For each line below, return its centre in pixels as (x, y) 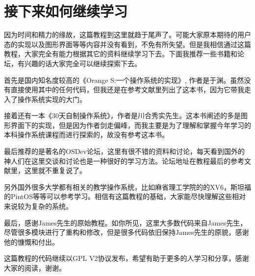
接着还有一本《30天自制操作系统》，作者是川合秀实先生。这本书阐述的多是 (122, 115)
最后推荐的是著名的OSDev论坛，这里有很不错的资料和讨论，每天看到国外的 (124, 151)
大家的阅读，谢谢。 (35, 268)
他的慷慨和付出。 (31, 241)
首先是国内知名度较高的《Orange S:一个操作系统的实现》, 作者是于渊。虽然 (124, 80)
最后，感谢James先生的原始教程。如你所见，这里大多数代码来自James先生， (126, 222)
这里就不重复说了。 (55, 170)
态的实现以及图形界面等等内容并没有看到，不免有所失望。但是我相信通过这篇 (127, 44)
